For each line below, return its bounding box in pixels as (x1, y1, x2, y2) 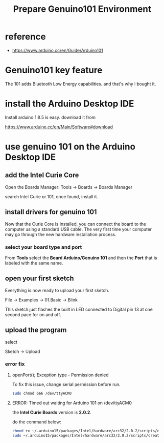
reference (5, 31, 46, 42)
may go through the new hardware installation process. (5, 231, 117, 237)
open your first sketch (5, 274, 74, 283)
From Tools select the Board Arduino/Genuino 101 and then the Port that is (5, 255, 158, 261)
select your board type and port (5, 243, 82, 250)
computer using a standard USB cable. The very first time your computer (5, 226, 152, 232)
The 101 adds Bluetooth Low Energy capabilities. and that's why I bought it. (5, 81, 156, 87)
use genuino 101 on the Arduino (5, 141, 136, 152)
